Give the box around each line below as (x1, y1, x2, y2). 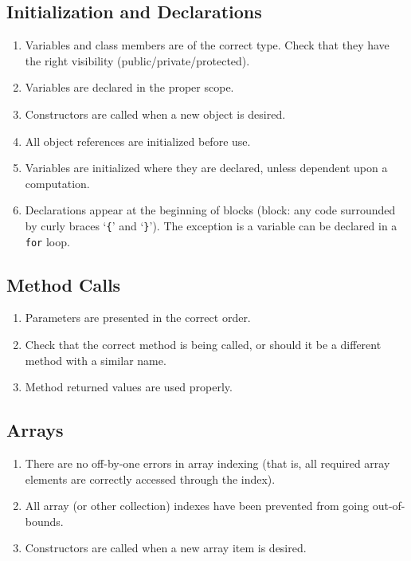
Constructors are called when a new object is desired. (25, 105, 286, 122)
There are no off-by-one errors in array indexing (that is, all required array (25, 455, 390, 472)
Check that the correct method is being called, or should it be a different (25, 336, 382, 353)
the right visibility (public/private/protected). (25, 52, 250, 69)
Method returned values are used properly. (25, 379, 233, 395)
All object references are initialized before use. (25, 132, 251, 149)
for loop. (25, 233, 70, 249)
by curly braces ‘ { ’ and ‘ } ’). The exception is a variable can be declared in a (25, 217, 397, 233)
